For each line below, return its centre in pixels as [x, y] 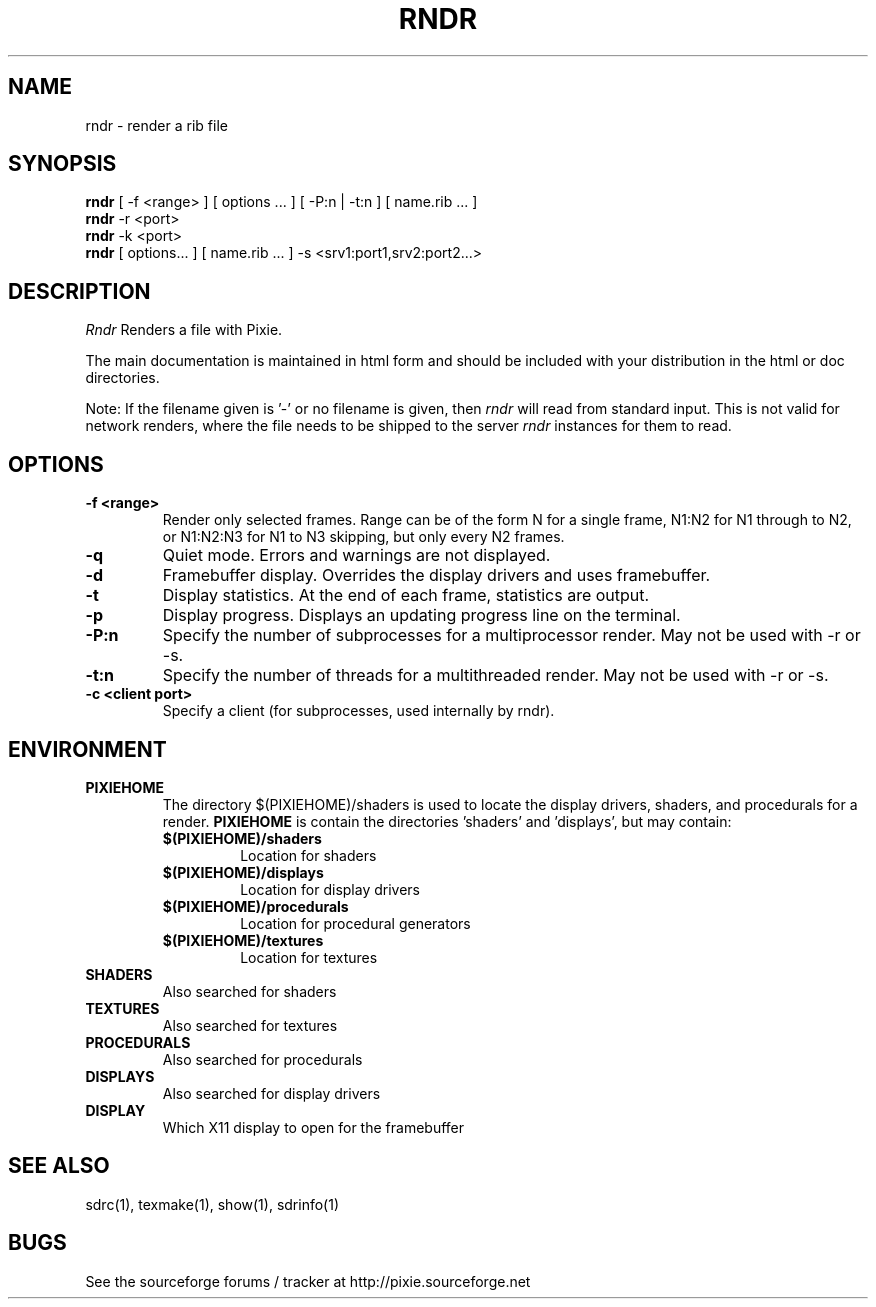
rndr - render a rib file [156, 125]
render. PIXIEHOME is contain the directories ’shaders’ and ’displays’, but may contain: [447, 821]
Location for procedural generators [355, 923]
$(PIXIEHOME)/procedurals [255, 906]
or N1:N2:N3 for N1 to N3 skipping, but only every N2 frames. [363, 537]
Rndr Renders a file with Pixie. [184, 330]
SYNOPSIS [62, 164]
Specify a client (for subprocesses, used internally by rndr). [358, 711]
